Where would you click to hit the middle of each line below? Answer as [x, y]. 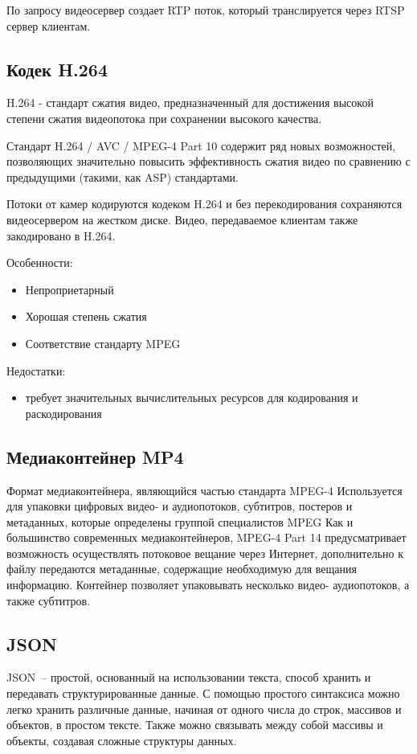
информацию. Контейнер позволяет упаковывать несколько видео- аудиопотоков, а [208, 585]
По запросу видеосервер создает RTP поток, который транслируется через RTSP [206, 10]
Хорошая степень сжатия [86, 316]
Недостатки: [36, 370]
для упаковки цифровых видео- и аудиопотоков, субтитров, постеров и [180, 506]
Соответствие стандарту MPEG [103, 343]
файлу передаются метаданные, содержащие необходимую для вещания [182, 569]
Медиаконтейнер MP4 [95, 456]
